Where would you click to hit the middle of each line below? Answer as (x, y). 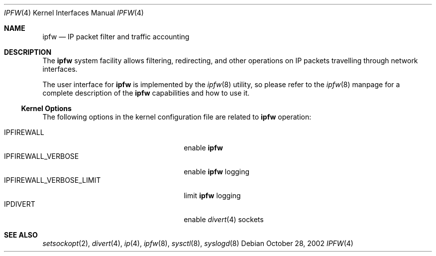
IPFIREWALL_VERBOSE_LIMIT (53, 180)
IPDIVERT (20, 204)
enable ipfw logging (217, 172)
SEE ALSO (21, 235)
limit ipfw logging (212, 195)
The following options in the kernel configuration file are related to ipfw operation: (177, 117)
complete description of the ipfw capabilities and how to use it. (146, 93)
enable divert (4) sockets (224, 219)
